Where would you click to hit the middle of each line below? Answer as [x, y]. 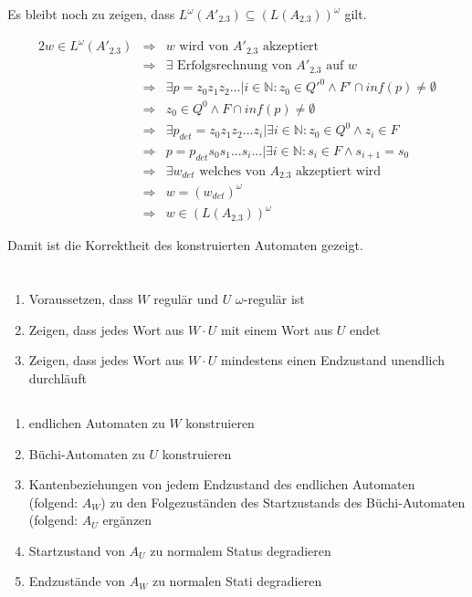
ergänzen [127, 520]
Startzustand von [77, 550]
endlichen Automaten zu [97, 422]
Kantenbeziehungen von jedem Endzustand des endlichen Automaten [222, 484]
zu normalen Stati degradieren [237, 581]
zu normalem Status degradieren [241, 550]
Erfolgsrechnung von [235, 66]
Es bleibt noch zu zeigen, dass [91, 14]
